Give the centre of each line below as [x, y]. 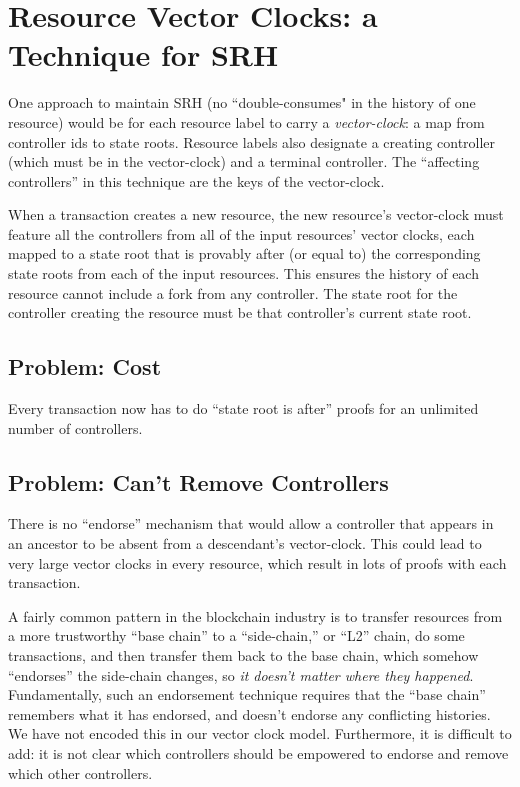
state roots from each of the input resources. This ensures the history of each [243, 273]
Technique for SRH [143, 54]
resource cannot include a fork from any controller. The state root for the [233, 292]
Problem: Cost [85, 366]
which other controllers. [80, 772]
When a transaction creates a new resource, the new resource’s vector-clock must [256, 214]
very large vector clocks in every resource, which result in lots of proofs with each [257, 562]
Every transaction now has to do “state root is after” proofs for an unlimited [243, 408]
